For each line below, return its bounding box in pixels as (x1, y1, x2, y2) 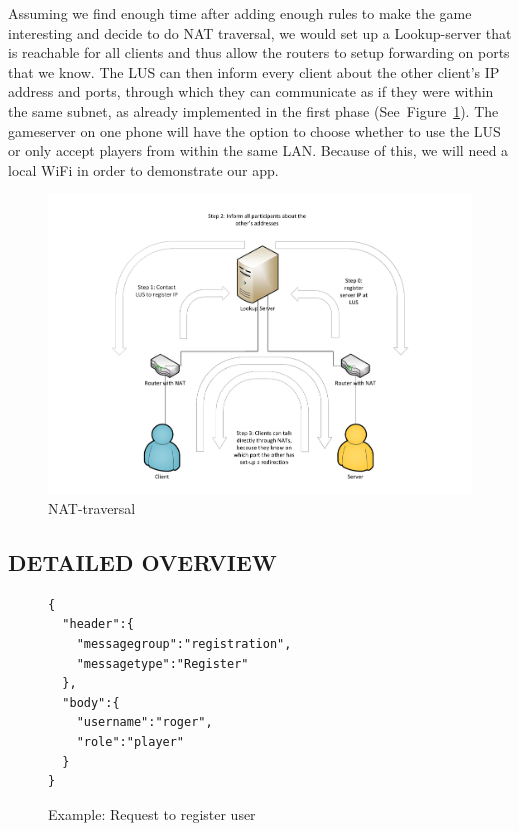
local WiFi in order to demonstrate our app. (8, 159, 279, 180)
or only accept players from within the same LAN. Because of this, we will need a (8, 140, 509, 161)
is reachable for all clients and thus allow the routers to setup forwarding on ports (8, 42, 510, 63)
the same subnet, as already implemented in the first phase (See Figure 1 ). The (8, 100, 499, 121)
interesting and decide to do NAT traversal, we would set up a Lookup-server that (8, 22, 512, 43)
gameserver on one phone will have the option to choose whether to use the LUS (8, 120, 501, 141)
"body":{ (62, 695, 120, 710)
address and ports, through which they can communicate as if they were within (8, 81, 494, 102)
